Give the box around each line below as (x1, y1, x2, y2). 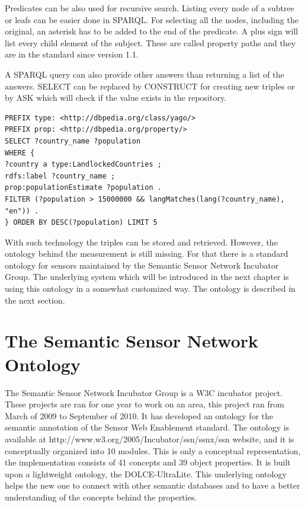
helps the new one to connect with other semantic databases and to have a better (5, 479, 300, 492)
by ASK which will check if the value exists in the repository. (5, 91, 227, 104)
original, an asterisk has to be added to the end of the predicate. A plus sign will (5, 25, 298, 37)
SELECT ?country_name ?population (5, 136, 141, 145)
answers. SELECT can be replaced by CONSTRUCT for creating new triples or (5, 79, 295, 92)
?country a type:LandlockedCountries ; (5, 160, 162, 169)
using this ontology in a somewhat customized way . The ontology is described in (5, 282, 296, 295)
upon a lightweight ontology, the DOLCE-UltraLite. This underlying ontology (5, 467, 287, 480)
